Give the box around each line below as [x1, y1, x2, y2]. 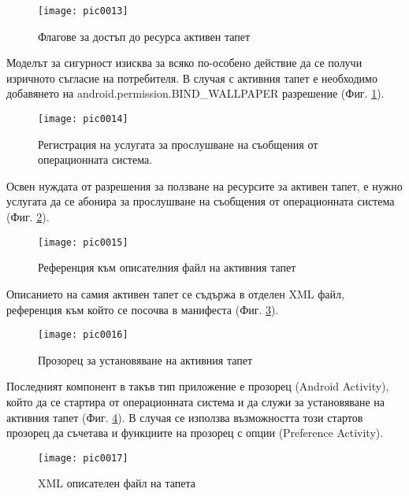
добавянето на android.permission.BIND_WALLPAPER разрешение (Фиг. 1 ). [6, 85, 385, 102]
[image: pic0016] [38, 329, 128, 341]
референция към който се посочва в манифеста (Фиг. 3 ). [6, 301, 279, 317]
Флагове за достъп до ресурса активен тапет [38, 28, 251, 44]
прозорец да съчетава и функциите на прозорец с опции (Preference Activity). [6, 424, 384, 441]
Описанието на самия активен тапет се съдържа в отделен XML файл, [6, 285, 344, 302]
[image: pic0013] [38, 6, 128, 17]
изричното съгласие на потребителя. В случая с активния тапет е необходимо [6, 69, 377, 86]
